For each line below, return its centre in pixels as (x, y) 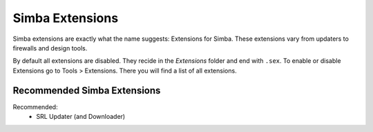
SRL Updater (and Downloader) (81, 117)
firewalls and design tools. (50, 48)
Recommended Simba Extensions (87, 90)
